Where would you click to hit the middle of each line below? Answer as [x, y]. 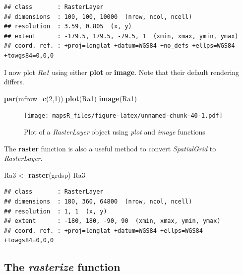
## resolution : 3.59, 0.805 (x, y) [68, 27]
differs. [14, 82]
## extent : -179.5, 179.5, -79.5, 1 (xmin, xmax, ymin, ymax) [121, 36]
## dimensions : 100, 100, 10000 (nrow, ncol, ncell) [98, 17]
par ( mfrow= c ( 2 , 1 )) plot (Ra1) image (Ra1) [70, 98]
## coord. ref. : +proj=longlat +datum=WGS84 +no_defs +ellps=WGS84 [120, 46]
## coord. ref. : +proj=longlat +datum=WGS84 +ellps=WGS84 [103, 231]
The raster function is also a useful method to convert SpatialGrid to [110, 148]
